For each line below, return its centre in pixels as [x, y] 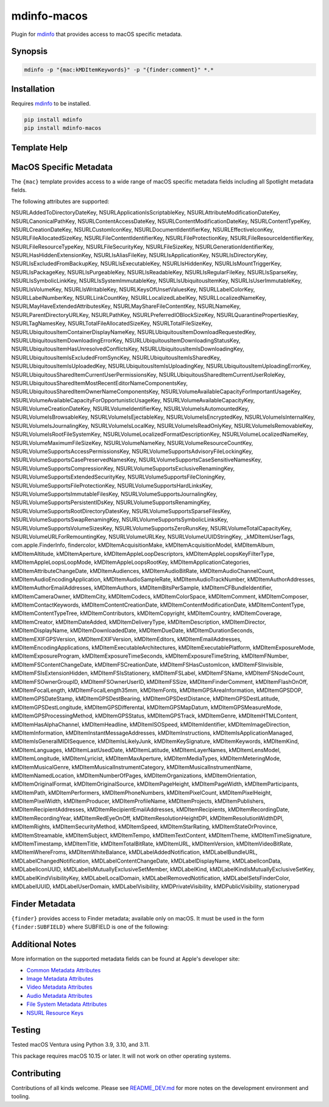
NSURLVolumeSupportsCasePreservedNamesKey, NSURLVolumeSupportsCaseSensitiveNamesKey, [137, 460]
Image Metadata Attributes [60, 978]
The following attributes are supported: [60, 201]
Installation [33, 89]
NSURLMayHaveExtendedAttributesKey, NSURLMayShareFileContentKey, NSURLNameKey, [126, 306]
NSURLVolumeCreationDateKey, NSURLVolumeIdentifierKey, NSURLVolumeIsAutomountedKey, [130, 409]
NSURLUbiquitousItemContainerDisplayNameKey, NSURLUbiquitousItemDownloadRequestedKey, [134, 332]
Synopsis [30, 52]
